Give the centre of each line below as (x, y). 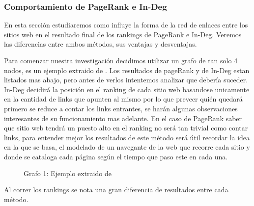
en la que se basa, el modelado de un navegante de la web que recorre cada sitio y (127, 147)
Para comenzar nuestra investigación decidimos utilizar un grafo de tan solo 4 (121, 60)
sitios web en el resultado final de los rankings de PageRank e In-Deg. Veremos (123, 34)
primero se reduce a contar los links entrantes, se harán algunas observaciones (121, 108)
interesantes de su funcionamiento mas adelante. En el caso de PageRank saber (123, 118)
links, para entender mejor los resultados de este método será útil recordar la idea (127, 137)
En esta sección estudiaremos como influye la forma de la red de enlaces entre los (126, 25)
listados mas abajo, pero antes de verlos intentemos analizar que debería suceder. (126, 80)
